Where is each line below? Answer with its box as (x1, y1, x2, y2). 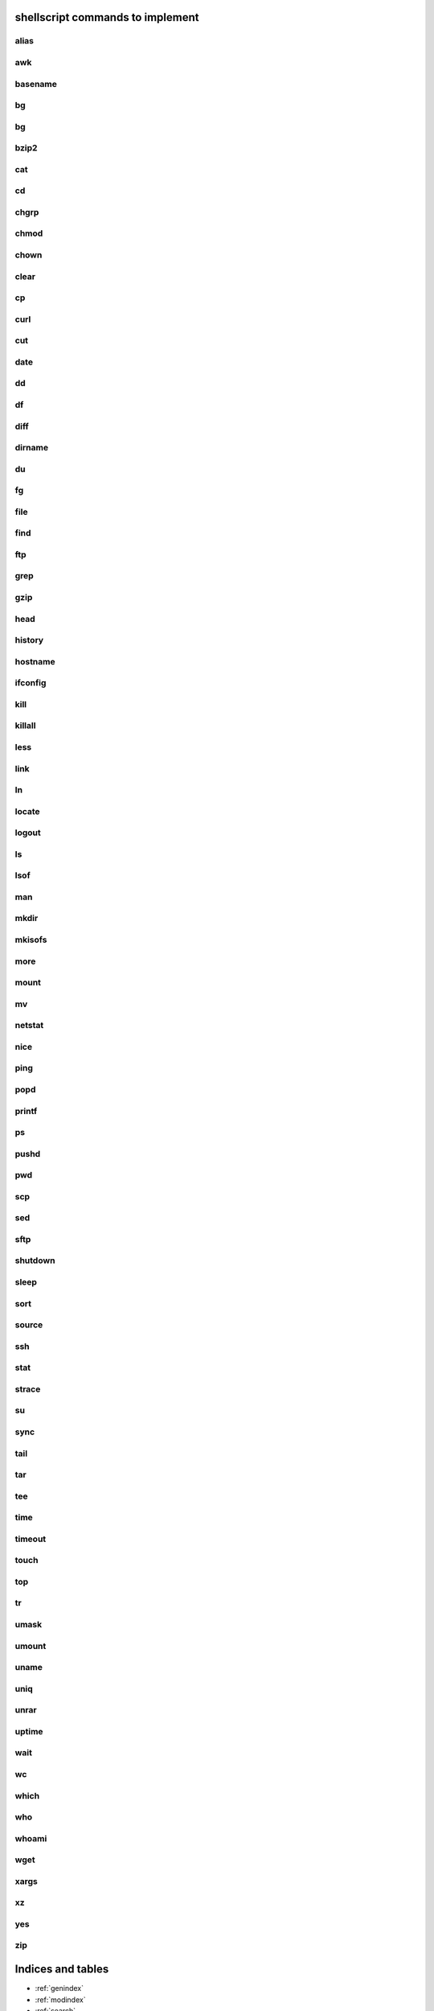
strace (14, 1384, 41, 1395)
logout (14, 827, 42, 838)
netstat (14, 1020, 44, 1031)
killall (14, 720, 36, 731)
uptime (14, 1725, 43, 1737)
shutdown (14, 1255, 55, 1266)
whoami (14, 1832, 47, 1844)
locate (14, 805, 40, 816)
